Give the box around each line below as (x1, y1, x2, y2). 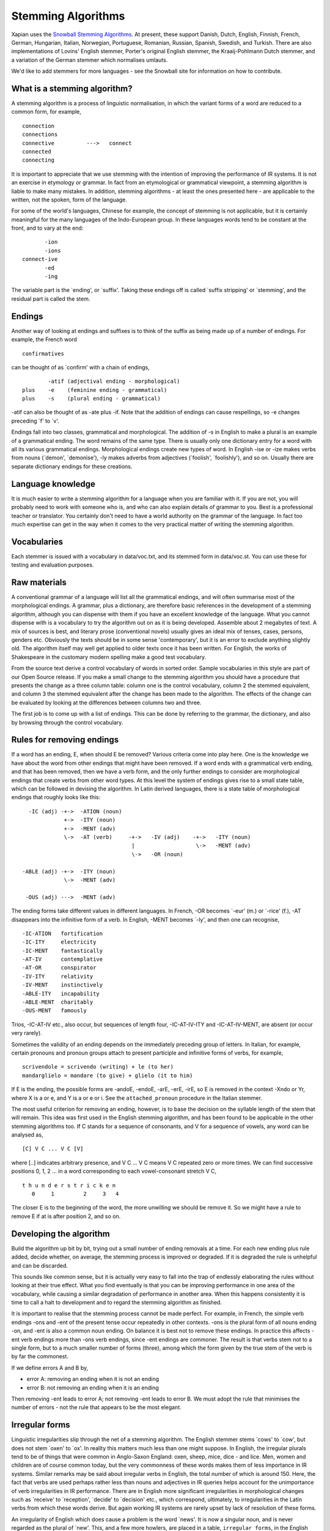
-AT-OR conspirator (22, 965, 97, 971)
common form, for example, (11, 108, 82, 116)
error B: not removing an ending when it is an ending (26, 1384, 159, 1391)
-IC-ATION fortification (22, 930, 103, 937)
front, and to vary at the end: (11, 224, 84, 232)
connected (22, 148, 51, 155)
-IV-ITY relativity (22, 972, 94, 980)
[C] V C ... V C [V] (22, 1145, 84, 1153)
